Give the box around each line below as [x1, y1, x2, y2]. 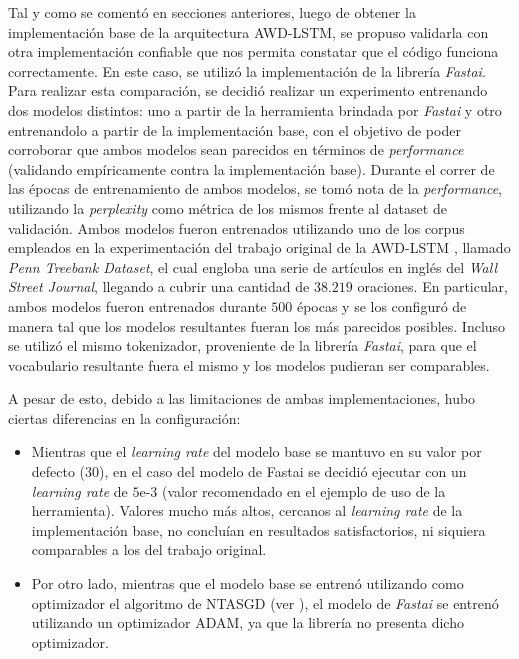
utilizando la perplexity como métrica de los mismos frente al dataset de [8, 197, 447, 218]
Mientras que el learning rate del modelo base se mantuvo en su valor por [31, 441, 482, 462]
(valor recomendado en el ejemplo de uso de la [161, 480, 446, 501]
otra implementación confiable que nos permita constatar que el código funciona [8, 41, 499, 62]
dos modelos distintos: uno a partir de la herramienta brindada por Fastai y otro [8, 99, 502, 120]
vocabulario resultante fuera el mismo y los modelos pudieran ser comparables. [8, 354, 490, 375]
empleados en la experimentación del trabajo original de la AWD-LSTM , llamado [8, 237, 511, 258]
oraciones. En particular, [357, 276, 509, 297]
